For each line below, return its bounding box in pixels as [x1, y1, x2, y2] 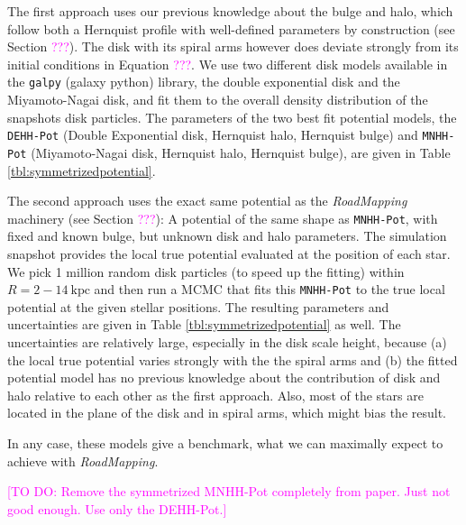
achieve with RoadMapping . [7, 451, 159, 470]
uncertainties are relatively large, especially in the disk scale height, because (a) [7, 333, 447, 351]
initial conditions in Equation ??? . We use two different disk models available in [7, 54, 448, 73]
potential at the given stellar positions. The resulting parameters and [7, 297, 389, 316]
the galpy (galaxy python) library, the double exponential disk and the [7, 72, 400, 91]
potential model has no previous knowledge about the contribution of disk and [7, 368, 441, 387]
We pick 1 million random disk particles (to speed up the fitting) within [7, 262, 405, 281]
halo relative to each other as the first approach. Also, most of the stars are [7, 385, 424, 404]
